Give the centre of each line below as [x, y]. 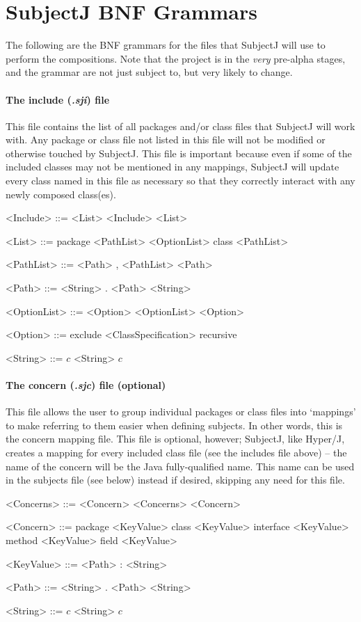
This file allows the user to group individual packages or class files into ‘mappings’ [181, 412]
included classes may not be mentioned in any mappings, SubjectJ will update [173, 167]
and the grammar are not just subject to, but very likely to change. [149, 72]
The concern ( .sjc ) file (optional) [86, 385]
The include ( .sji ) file [58, 99]
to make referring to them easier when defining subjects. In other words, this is [174, 425]
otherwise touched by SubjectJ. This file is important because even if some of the [179, 153]
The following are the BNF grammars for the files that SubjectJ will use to [166, 45]
